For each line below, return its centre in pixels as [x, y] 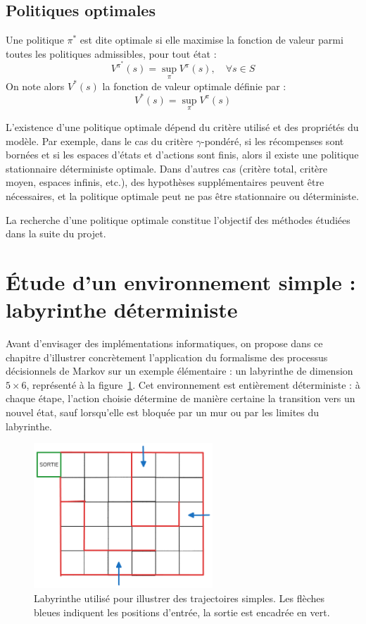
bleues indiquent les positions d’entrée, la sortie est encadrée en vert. [182, 612]
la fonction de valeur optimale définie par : [194, 86]
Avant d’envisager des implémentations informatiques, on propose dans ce [164, 343]
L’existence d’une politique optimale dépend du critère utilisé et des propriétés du [182, 126]
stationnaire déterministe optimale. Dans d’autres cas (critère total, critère [167, 168]
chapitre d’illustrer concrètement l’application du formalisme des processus [167, 357]
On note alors [35, 86]
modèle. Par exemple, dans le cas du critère [100, 141]
